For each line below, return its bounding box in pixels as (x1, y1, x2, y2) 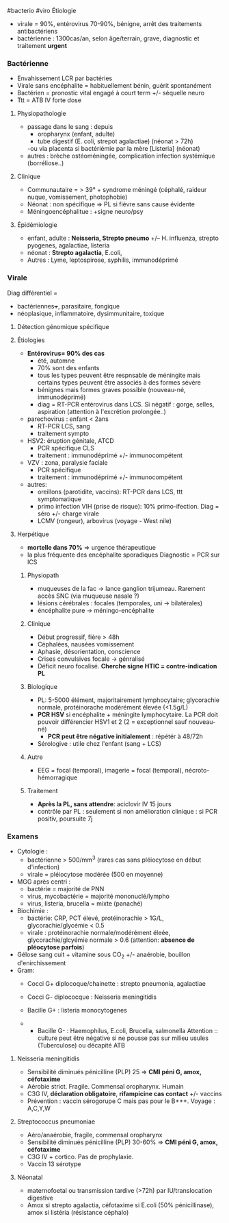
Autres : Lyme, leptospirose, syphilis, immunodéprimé (27, 256, 179, 264)
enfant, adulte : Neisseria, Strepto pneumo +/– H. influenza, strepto (27, 234, 219, 243)
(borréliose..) (27, 159, 64, 167)
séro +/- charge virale (37, 509, 99, 518)
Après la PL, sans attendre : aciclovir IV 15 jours (37, 799, 172, 808)
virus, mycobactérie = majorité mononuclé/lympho (27, 892, 170, 900)
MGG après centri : (16, 877, 71, 886)
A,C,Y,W (27, 1104, 51, 1113)
